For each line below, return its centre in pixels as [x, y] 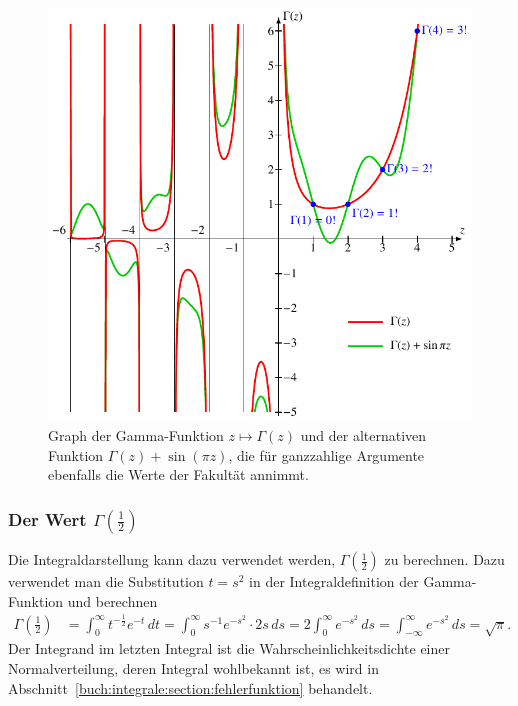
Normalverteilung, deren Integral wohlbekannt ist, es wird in [193, 667]
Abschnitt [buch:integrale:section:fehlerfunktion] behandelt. [190, 687]
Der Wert [47, 518]
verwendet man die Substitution [106, 581]
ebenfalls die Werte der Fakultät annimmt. [178, 474]
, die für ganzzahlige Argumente [326, 454]
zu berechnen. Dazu [444, 559]
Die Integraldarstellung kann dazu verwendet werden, [172, 559]
